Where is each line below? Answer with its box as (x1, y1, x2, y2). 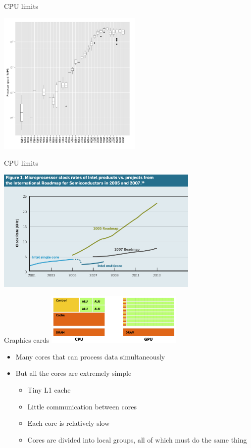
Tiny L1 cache (27, 384, 71, 395)
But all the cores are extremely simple (15, 368, 132, 378)
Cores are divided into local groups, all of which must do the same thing (27, 434, 247, 445)
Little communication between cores (27, 401, 137, 411)
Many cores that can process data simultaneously (15, 351, 165, 361)
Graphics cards (4, 335, 50, 345)
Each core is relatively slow (27, 418, 110, 428)
